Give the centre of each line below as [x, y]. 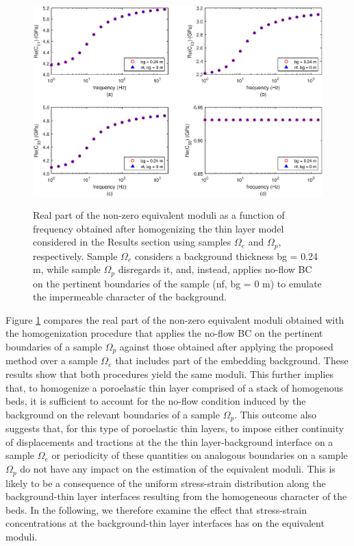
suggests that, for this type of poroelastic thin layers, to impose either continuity [175, 428]
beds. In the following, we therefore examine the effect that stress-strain [156, 509]
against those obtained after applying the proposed [226, 347]
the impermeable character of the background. [130, 297]
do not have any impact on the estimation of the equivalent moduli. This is [178, 469]
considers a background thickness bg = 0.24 [226, 256]
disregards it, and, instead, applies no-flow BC [215, 269]
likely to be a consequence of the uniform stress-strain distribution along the [166, 483]
